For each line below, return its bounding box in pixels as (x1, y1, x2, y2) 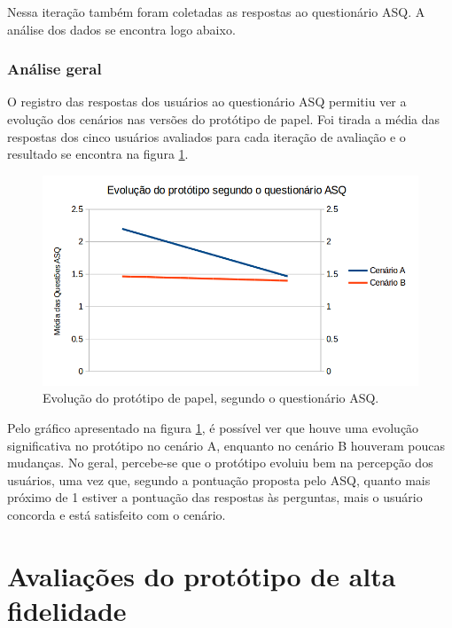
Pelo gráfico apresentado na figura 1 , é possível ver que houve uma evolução (7, 418, 419, 436)
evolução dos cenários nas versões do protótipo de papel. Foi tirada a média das (7, 110, 440, 128)
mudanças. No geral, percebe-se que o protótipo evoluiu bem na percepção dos (7, 453, 433, 472)
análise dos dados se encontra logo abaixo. (7, 20, 236, 38)
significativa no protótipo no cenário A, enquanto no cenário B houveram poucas (7, 436, 446, 454)
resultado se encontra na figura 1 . (7, 145, 189, 163)
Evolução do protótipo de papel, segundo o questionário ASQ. (43, 389, 379, 407)
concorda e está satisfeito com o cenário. (7, 505, 226, 523)
